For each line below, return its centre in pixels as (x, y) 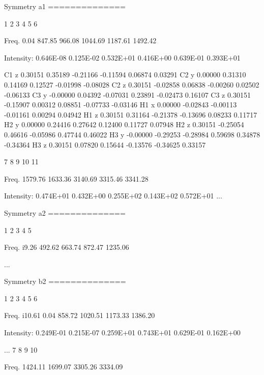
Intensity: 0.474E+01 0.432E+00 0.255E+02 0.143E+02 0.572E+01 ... (113, 196)
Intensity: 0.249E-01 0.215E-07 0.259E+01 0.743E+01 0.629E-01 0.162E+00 (122, 333)
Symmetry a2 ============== (65, 212)
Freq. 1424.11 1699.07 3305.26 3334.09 (64, 367)
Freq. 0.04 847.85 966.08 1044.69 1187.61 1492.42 (80, 40)
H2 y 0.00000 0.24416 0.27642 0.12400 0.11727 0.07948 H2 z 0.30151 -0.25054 (124, 124)
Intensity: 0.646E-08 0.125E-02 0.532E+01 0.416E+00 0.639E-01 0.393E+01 (122, 57)
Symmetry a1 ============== (65, 6)
